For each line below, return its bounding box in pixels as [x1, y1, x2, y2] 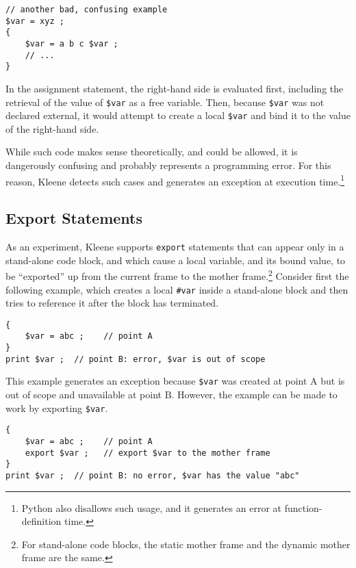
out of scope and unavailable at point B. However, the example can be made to [5, 387, 338, 402]
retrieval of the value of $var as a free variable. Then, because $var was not [5, 94, 325, 109]
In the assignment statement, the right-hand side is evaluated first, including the [5, 81, 344, 95]
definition [21, 514, 62, 528]
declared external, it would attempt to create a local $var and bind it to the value [5, 108, 351, 122]
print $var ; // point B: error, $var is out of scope [5, 354, 266, 364]
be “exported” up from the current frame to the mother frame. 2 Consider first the [5, 267, 349, 283]
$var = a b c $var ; [25, 38, 118, 49]
